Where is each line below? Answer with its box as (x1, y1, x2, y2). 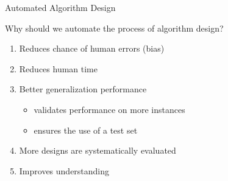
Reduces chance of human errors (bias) (19, 42, 165, 55)
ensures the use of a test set (34, 123, 138, 136)
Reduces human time (19, 62, 98, 75)
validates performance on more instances (34, 103, 185, 115)
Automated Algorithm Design (5, 1, 116, 13)
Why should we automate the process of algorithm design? (5, 21, 224, 34)
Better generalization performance (19, 83, 147, 95)
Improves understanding (19, 164, 110, 177)
